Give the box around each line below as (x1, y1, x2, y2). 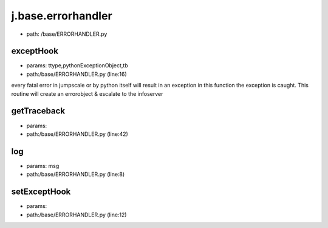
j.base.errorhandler (11, 9, 112, 22)
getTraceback (11, 106, 66, 116)
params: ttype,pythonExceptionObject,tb (26, 62, 128, 69)
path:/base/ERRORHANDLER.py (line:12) (26, 211, 127, 218)
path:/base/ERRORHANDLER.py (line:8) (26, 170, 125, 178)
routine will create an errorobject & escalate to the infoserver (11, 90, 163, 97)
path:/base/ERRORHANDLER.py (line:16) (26, 70, 127, 78)
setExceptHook (11, 187, 71, 197)
